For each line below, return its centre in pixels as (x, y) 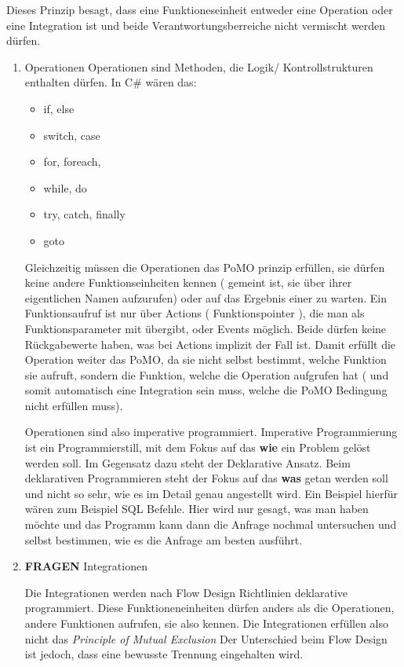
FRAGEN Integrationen (86, 566)
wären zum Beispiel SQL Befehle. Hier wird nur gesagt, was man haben (197, 509)
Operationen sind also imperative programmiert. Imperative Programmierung (211, 432)
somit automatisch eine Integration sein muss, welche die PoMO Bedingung (206, 390)
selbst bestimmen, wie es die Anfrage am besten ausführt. (164, 539)
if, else (59, 108)
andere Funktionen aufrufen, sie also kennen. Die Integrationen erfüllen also (207, 623)
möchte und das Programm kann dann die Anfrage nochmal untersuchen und (211, 524)
